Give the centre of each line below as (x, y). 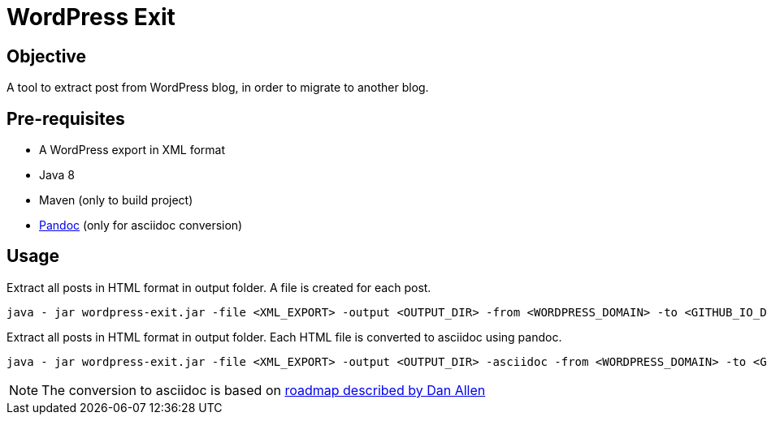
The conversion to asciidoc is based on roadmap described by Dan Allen (264, 390)
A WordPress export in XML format (132, 150)
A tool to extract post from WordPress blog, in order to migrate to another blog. (218, 88)
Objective (47, 56)
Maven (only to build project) (116, 200)
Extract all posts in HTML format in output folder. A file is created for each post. (219, 287)
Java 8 (57, 175)
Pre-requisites (66, 118)
